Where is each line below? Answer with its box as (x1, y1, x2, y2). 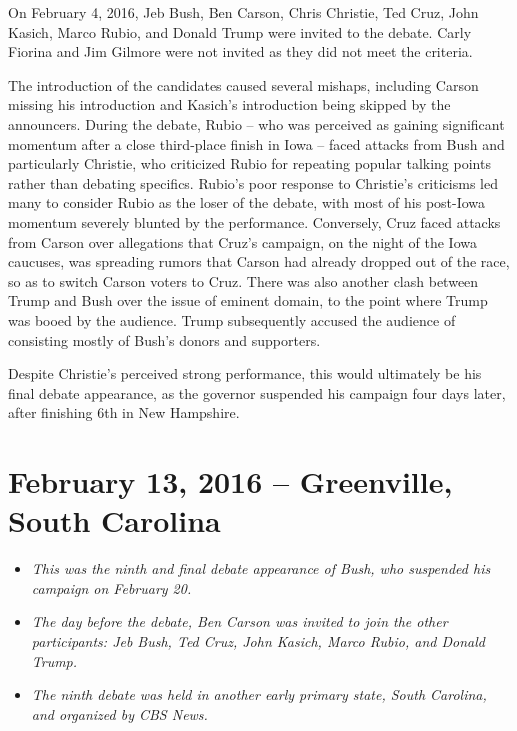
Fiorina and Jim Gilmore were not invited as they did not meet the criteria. (8, 41, 473, 62)
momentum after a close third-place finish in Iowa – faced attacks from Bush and (8, 133, 505, 154)
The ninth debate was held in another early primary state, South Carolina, (31, 684, 487, 705)
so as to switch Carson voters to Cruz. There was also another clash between (8, 270, 479, 291)
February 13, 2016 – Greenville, (8, 461, 453, 502)
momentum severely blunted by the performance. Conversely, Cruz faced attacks (8, 211, 501, 232)
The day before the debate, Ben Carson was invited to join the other (31, 611, 448, 632)
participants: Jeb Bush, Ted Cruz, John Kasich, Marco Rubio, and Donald (31, 630, 485, 651)
